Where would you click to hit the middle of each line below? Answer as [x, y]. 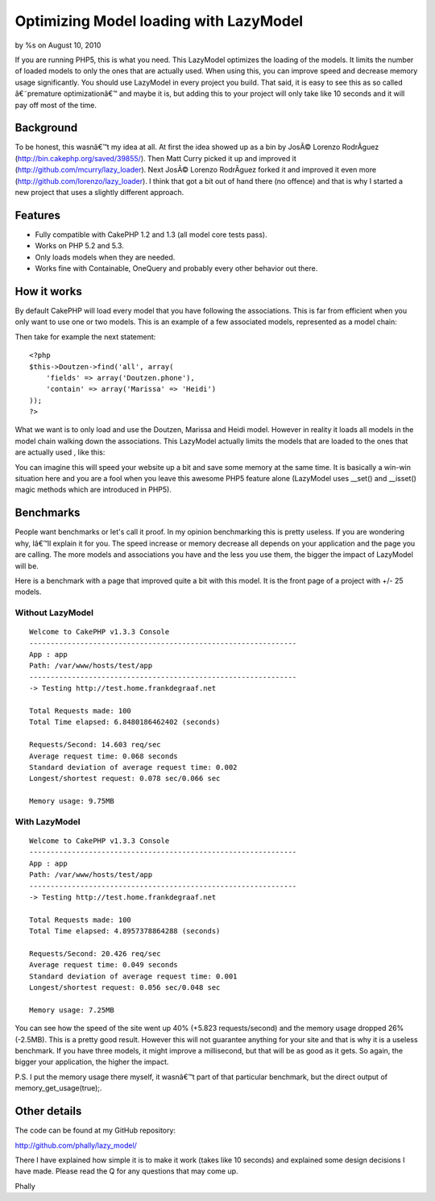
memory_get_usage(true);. [58, 1088]
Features [37, 215]
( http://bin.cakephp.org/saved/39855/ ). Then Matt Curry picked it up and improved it [156, 158]
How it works [48, 291]
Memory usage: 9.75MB [72, 801]
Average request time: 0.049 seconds [104, 965]
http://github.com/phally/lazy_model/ [76, 1145]
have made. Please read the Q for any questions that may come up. [126, 1171]
